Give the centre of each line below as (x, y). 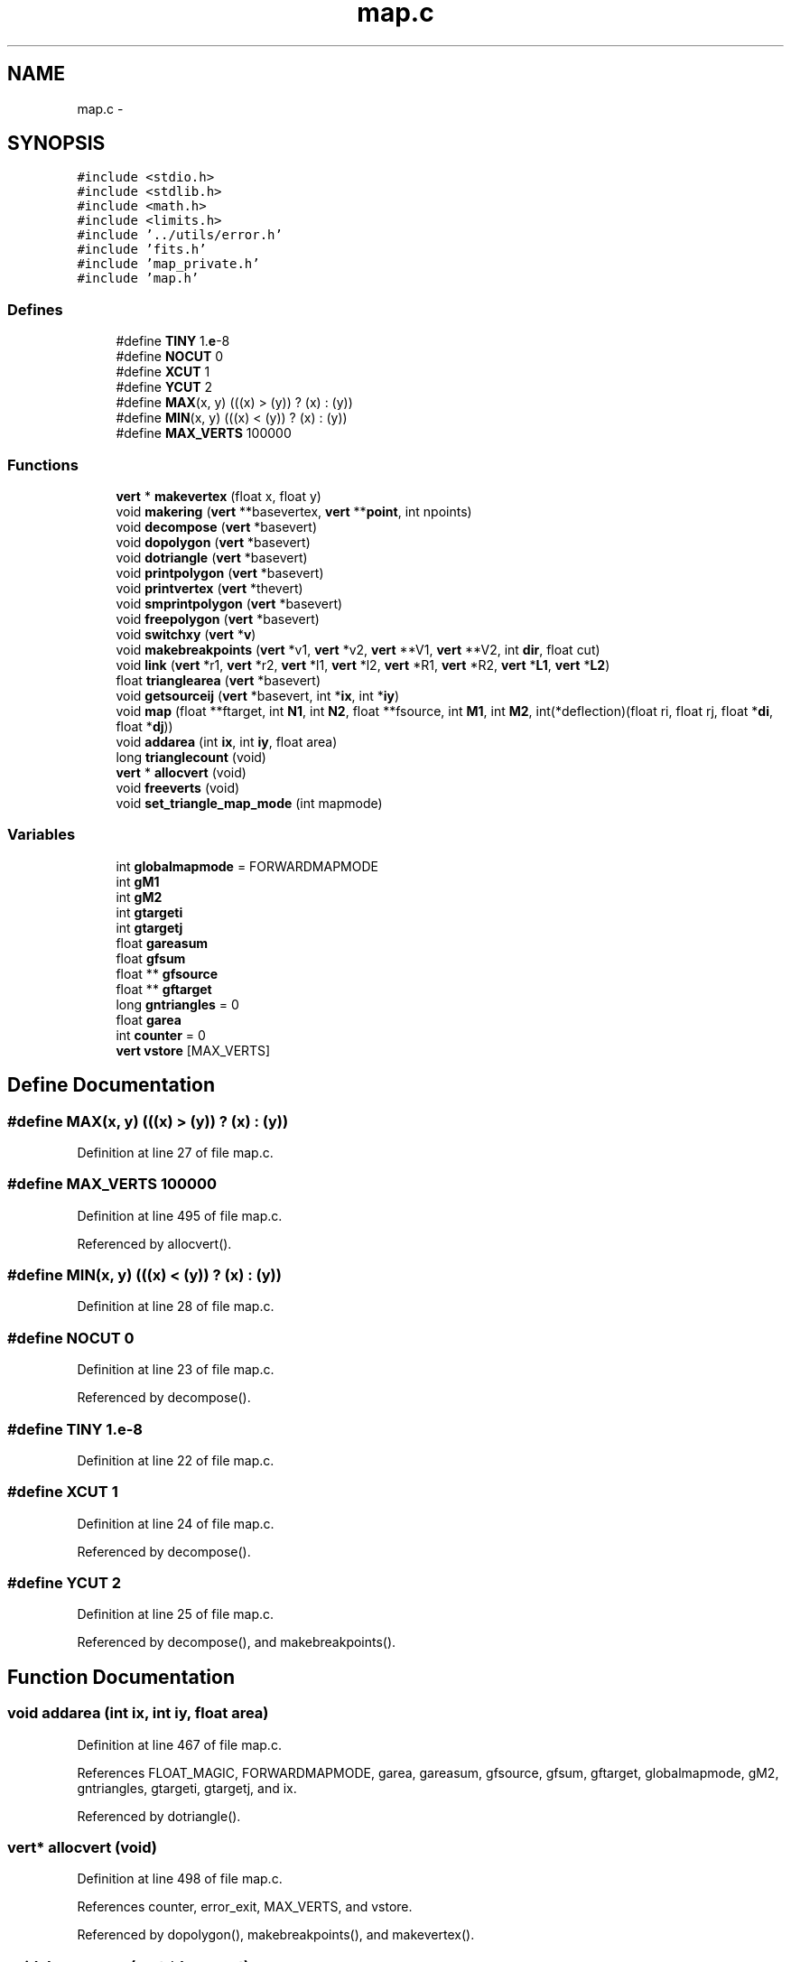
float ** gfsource (167, 973)
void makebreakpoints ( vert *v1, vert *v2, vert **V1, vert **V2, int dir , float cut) (358, 649)
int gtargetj (149, 927)
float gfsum (151, 958)
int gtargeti (149, 912)
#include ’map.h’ (138, 279)
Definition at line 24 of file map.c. (176, 1523)
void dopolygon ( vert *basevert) (213, 542)
